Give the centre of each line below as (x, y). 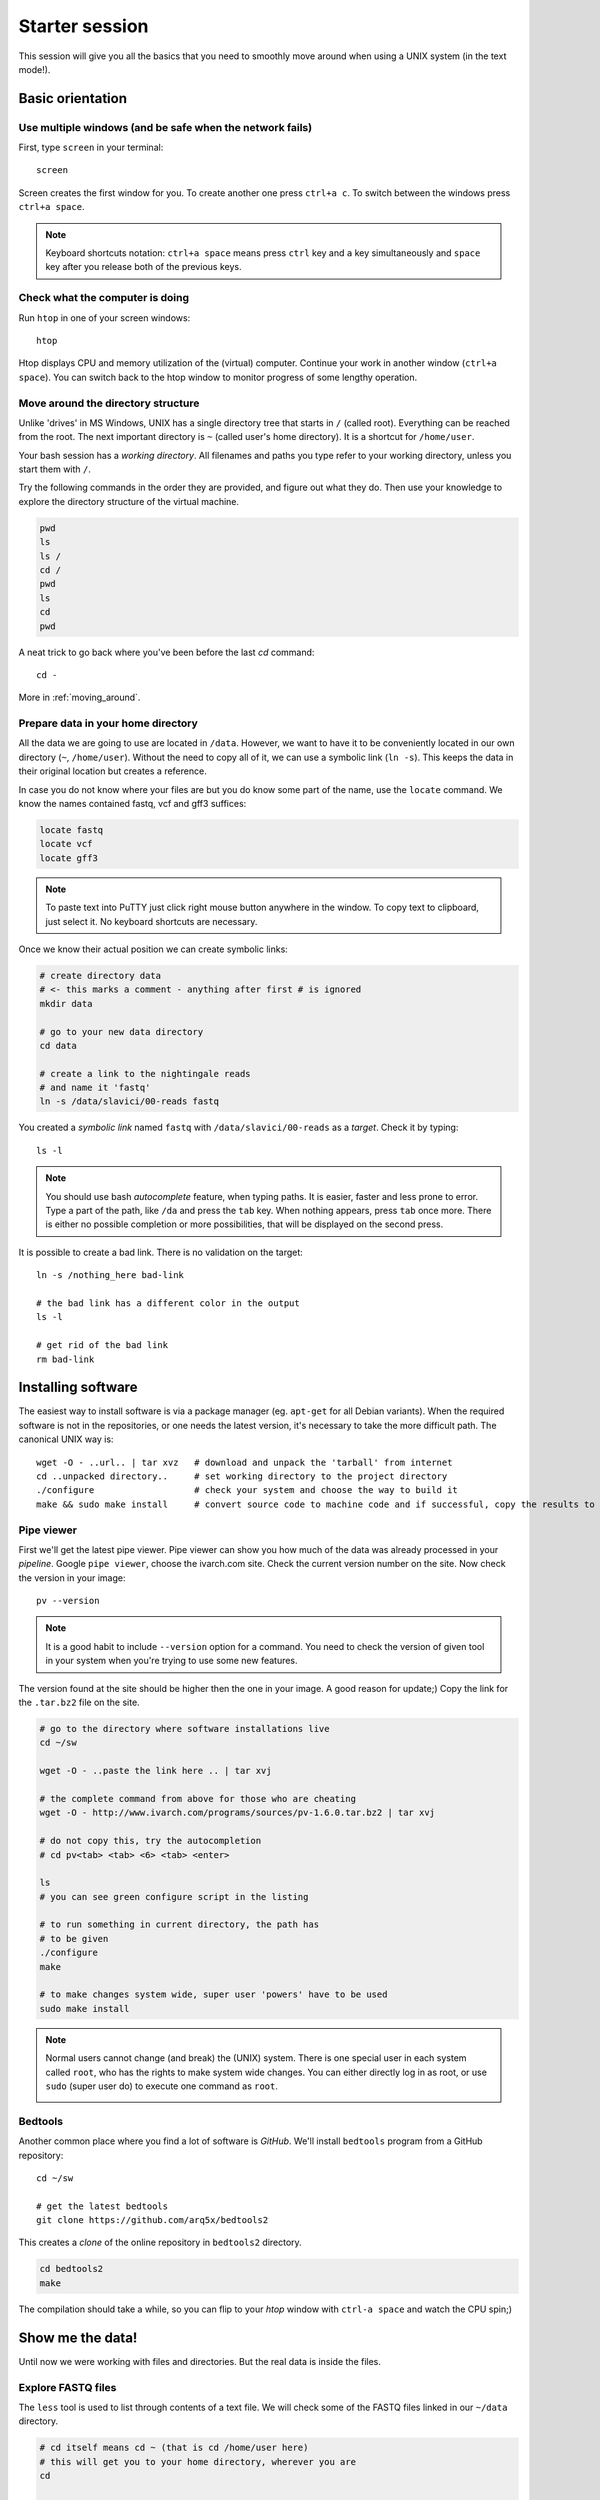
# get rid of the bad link (102, 1345)
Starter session (83, 26)
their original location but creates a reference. (112, 771)
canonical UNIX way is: (66, 1439)
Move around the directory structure (109, 403)
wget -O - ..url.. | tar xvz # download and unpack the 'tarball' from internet (244, 1462)
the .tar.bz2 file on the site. (79, 1702)
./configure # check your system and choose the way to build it (247, 1490)
